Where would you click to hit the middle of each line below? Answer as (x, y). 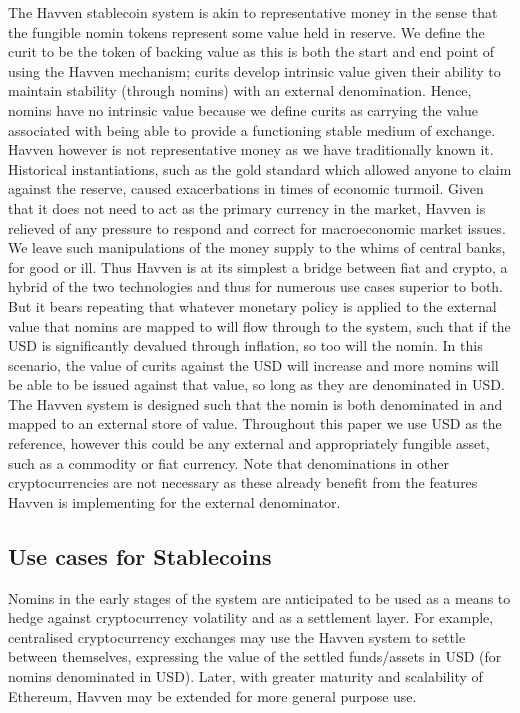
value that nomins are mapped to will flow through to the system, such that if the (259, 325)
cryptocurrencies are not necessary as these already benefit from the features (243, 482)
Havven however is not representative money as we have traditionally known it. (251, 149)
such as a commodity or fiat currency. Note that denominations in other (228, 462)
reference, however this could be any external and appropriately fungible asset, (249, 443)
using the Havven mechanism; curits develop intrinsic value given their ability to (254, 70)
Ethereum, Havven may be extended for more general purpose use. (212, 695)
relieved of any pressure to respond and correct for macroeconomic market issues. (257, 227)
